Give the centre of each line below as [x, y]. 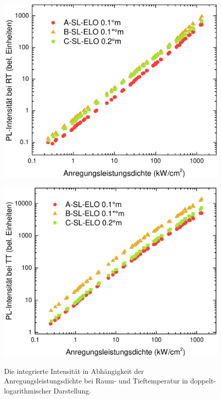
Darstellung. [72, 390]
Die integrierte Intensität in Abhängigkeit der [74, 371]
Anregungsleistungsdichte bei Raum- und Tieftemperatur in [96, 381]
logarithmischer [28, 390]
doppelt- [203, 381]
